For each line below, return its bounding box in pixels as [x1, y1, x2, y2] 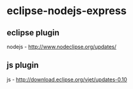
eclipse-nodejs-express [6, 4, 127, 18]
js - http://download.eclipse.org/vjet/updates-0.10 [6, 75, 127, 83]
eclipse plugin [6, 28, 59, 38]
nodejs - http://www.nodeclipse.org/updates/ [6, 43, 117, 50]
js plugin [6, 60, 39, 70]
